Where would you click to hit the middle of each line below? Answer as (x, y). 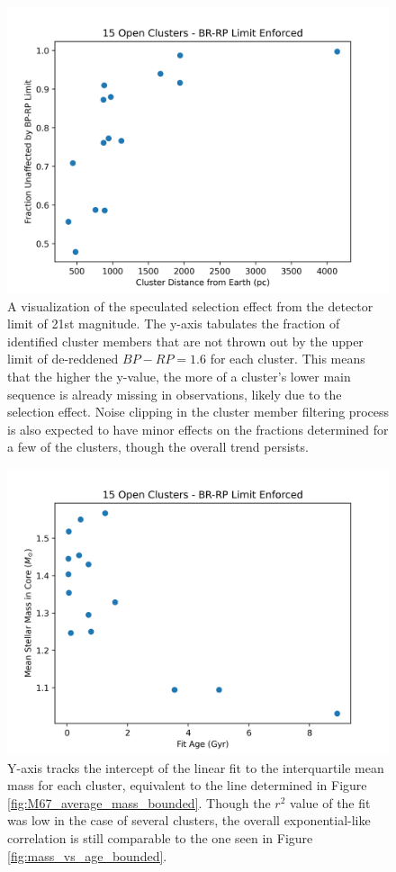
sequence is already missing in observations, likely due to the (175, 394)
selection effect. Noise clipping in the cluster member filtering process (198, 412)
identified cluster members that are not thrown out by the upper (185, 341)
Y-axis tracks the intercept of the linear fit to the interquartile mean (196, 767)
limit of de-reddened (63, 359)
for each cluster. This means (288, 359)
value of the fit (330, 802)
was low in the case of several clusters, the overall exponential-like (189, 820)
